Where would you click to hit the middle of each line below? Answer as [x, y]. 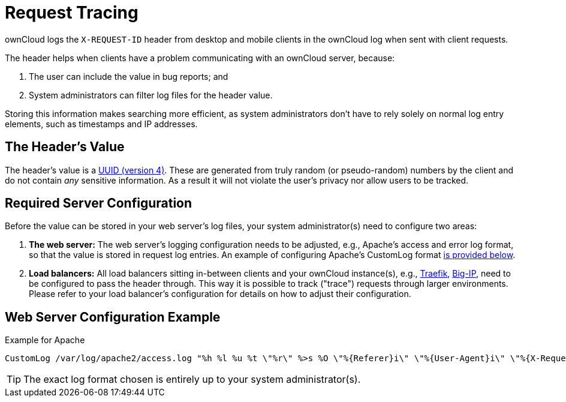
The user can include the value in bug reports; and [129, 76]
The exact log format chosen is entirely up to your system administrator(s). [192, 379]
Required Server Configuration [99, 203]
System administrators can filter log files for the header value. [151, 95]
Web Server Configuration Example [113, 317]
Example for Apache [45, 340]
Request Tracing [72, 13]
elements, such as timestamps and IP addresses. [101, 124]
